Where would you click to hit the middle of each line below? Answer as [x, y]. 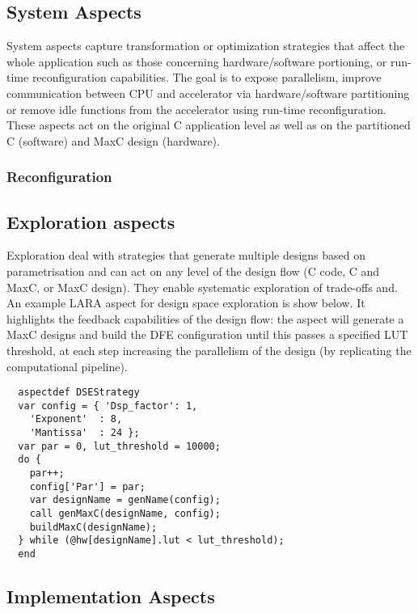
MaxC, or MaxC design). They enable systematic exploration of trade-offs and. [202, 287]
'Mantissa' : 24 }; [84, 433]
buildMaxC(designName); [93, 527]
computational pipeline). [67, 366]
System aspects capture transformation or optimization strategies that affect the [206, 46]
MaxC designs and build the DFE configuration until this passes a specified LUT [207, 334]
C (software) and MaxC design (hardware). [113, 140]
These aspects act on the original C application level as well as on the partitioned [209, 125]
